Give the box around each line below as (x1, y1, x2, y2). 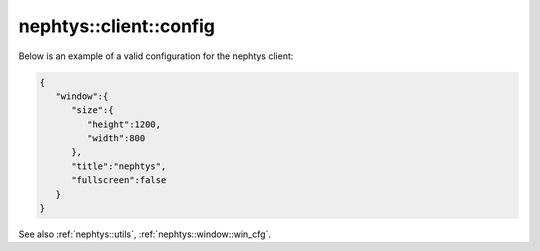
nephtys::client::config (18, 15, 215, 37)
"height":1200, (86, 118, 162, 130)
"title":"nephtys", (71, 160, 167, 172)
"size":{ (71, 105, 114, 116)
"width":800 (86, 133, 146, 144)
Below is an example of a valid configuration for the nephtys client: (18, 50, 294, 62)
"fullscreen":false (71, 175, 167, 186)
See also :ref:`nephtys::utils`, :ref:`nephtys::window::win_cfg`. (18, 228, 272, 240)
